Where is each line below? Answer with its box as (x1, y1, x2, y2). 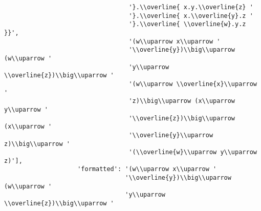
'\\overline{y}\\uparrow (128, 131, 213, 139)
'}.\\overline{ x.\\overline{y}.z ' (128, 12, 253, 19)
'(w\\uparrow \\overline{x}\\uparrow (128, 80, 257, 88)
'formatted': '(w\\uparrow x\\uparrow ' (77, 165, 217, 173)
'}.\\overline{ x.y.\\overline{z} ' (128, 4, 253, 11)
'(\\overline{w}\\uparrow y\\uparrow (128, 149, 257, 156)
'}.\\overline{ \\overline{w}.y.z (128, 20, 246, 28)
